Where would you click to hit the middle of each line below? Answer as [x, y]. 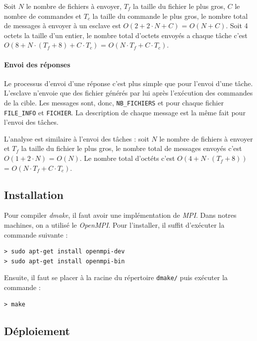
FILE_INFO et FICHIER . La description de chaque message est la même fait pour [125, 112]
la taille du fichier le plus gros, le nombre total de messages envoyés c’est [131, 148]
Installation [34, 194]
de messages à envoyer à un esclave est [63, 25]
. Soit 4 [237, 25]
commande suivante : [36, 234]
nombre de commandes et [43, 16]
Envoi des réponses [37, 64]
